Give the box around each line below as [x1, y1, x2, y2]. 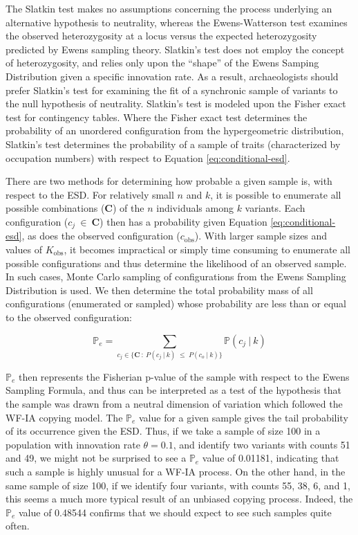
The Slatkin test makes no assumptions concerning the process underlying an [6, 1, 332, 15]
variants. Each [245, 201, 305, 215]
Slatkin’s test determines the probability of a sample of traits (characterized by [6, 136, 341, 151]
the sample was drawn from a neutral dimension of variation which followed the [6, 397, 343, 411]
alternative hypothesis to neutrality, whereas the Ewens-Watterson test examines [6, 15, 348, 29]
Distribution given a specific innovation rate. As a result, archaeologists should [6, 69, 339, 83]
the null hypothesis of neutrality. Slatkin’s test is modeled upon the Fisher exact [6, 96, 346, 111]
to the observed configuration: [6, 309, 132, 324]
